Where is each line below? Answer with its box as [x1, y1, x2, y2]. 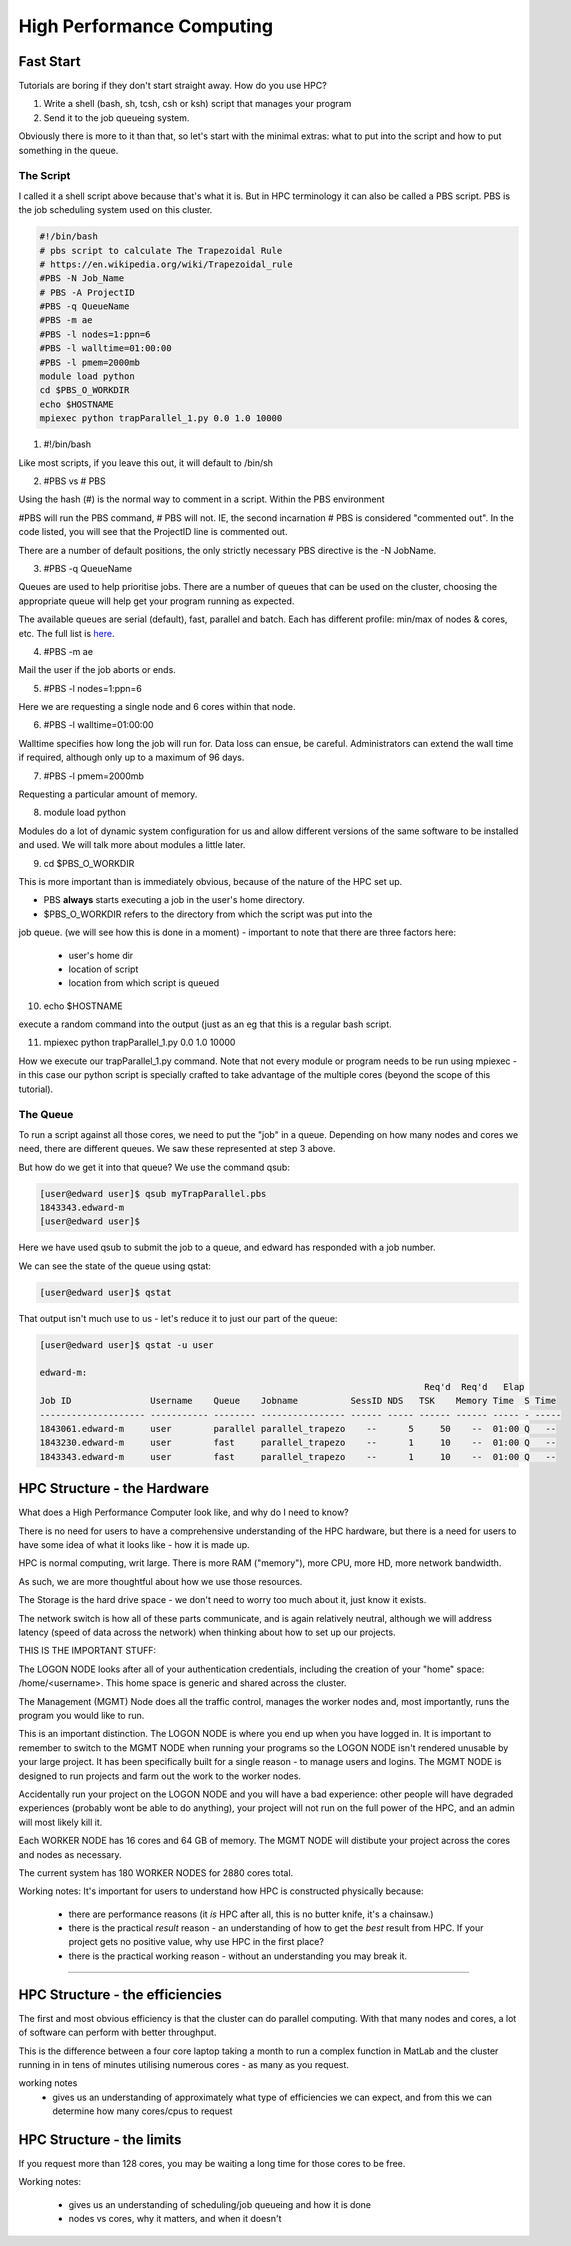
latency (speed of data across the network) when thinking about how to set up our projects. [18, 1626, 396, 1639]
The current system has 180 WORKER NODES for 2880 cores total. [18, 1866, 294, 1879]
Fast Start [18, 53, 81, 70]
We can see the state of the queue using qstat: [18, 1260, 212, 1272]
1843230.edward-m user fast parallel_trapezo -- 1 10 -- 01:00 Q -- [39, 1437, 557, 1449]
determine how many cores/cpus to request [52, 2105, 233, 2117]
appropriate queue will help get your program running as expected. [18, 595, 295, 607]
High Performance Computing [18, 15, 274, 37]
